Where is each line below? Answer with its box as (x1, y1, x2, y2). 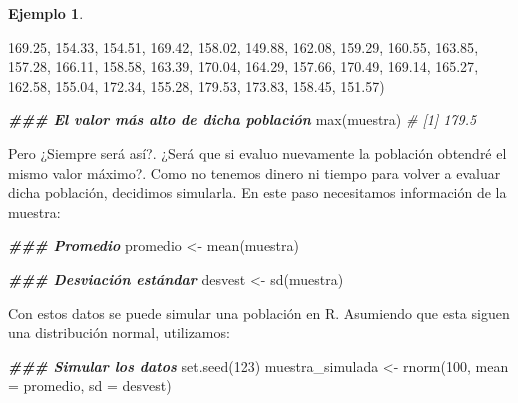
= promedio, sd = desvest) (8, 375, 172, 396)
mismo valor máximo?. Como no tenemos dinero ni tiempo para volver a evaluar (8, 162, 501, 183)
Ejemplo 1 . (8, 3, 84, 23)
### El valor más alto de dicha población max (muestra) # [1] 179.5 (8, 109, 477, 130)
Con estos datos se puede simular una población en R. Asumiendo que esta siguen (8, 302, 510, 323)
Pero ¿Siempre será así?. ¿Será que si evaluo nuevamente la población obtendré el (8, 142, 507, 163)
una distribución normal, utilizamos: (8, 322, 230, 343)
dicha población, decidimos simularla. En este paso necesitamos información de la (8, 182, 507, 203)
